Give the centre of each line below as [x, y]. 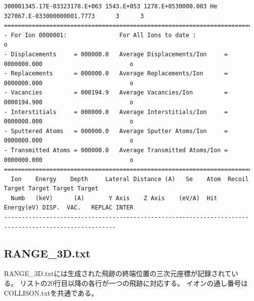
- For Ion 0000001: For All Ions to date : [100, 35]
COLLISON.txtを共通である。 [51, 292]
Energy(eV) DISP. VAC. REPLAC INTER [69, 208]
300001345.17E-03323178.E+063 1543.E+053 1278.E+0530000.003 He [111, 6]
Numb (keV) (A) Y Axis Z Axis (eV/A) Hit [114, 198]
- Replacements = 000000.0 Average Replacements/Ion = [116, 74]
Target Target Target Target [51, 189]
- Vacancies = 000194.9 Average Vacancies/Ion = [116, 93]
